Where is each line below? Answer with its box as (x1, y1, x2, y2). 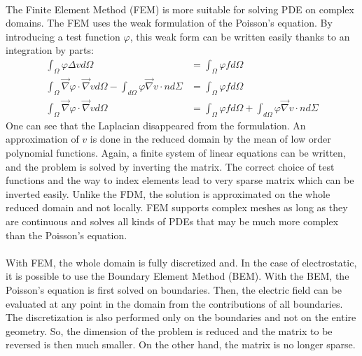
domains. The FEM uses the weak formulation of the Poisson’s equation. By (6, 15, 333, 30)
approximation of (6, 131, 79, 146)
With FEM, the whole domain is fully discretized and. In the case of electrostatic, (6, 255, 357, 269)
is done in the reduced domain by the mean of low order (90, 131, 331, 146)
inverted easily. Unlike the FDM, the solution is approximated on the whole (6, 186, 330, 201)
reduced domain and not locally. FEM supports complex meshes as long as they (6, 200, 348, 215)
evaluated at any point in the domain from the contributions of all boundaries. (6, 296, 343, 311)
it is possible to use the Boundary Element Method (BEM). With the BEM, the (6, 269, 349, 283)
